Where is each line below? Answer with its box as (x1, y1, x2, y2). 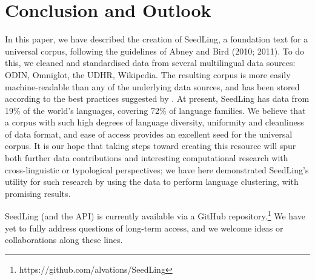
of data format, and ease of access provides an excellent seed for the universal (5, 127, 293, 140)
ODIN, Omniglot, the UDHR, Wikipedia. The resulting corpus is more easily (5, 68, 291, 81)
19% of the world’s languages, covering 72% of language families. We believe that (5, 104, 306, 116)
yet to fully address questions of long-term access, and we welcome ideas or (5, 221, 283, 234)
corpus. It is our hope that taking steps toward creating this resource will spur (5, 139, 296, 152)
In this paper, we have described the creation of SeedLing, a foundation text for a (5, 33, 308, 45)
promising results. (5, 187, 71, 199)
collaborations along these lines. (5, 233, 123, 246)
